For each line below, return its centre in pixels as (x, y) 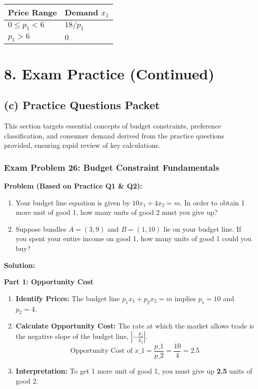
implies (185, 298)
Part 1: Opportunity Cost (49, 282)
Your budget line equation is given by (73, 202)
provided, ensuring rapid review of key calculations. (82, 145)
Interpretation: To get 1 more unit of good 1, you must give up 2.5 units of (134, 370)
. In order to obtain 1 (212, 202)
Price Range (32, 12)
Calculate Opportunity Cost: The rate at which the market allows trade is (135, 326)
